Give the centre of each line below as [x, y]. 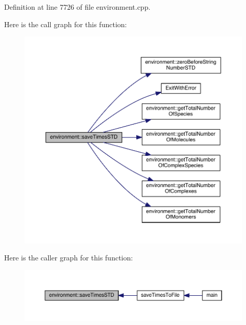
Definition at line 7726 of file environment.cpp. [77, 7]
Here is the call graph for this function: [66, 24]
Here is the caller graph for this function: [69, 258]
